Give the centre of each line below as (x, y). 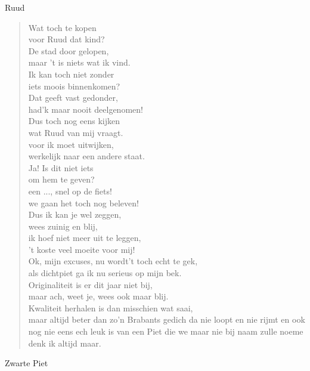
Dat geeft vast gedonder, (73, 98)
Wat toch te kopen (62, 27)
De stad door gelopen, (69, 50)
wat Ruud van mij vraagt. (76, 132)
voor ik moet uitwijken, (71, 144)
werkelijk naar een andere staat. (86, 156)
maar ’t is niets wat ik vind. (79, 62)
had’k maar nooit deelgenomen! (86, 109)
